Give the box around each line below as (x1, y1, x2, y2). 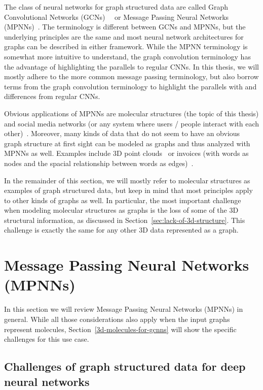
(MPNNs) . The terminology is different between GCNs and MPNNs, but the (4, 21, 246, 32)
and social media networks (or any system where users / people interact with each (4, 118, 259, 128)
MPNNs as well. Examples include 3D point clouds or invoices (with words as (4, 148, 249, 158)
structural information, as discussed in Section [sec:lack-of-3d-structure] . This (4, 214, 245, 225)
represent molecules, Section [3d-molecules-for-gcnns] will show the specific (4, 323, 237, 334)
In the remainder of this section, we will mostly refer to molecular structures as (4, 175, 250, 185)
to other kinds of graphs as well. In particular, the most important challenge (4, 194, 241, 205)
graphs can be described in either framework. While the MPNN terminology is (4, 41, 248, 52)
